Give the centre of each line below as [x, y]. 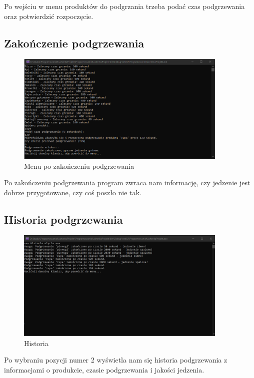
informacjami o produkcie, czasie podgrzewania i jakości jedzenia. [104, 370]
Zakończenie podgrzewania [74, 43]
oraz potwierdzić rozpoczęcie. [49, 16]
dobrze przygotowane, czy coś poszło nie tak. [73, 192]
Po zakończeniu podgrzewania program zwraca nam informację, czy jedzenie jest [127, 183]
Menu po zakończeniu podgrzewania [79, 166]
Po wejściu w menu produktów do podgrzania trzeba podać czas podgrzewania [124, 6]
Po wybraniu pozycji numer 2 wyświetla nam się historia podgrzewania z [116, 360]
